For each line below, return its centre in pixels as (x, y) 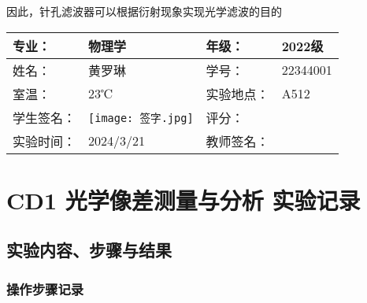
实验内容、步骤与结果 (89, 250)
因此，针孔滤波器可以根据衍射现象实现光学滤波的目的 (144, 11)
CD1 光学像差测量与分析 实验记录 (183, 200)
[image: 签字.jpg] (141, 118)
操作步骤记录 (45, 288)
